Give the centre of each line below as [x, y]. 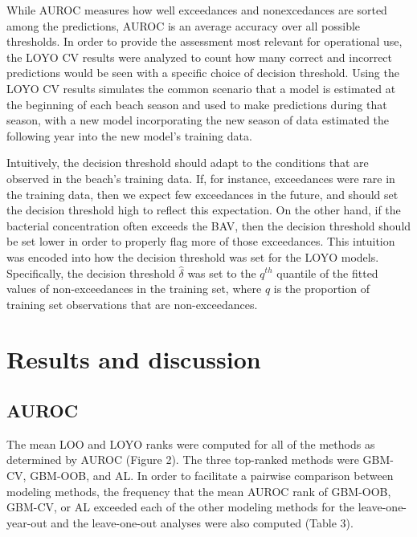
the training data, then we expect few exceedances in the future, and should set [202, 194]
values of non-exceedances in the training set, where [134, 289]
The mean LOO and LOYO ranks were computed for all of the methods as [191, 443]
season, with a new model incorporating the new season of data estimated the [198, 120]
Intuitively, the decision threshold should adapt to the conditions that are [188, 163]
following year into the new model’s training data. [129, 135]
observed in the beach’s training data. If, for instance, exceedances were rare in [201, 178]
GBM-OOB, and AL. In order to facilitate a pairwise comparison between [212, 476]
